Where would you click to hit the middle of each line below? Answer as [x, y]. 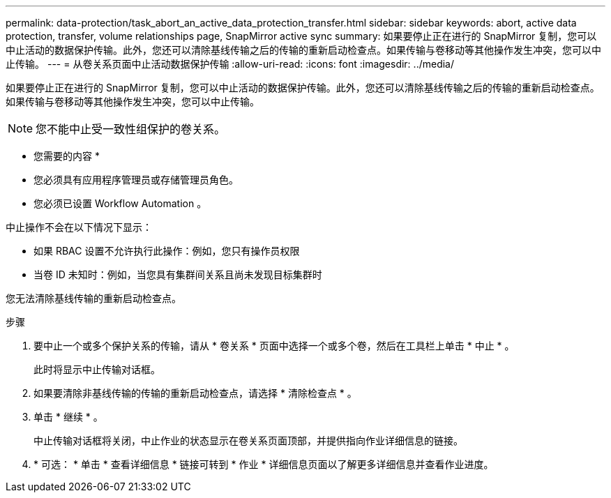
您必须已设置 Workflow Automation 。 [120, 203]
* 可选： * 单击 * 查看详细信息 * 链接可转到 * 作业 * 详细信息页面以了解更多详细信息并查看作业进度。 [264, 464]
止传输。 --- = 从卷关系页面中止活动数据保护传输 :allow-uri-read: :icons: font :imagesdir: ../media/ [230, 64]
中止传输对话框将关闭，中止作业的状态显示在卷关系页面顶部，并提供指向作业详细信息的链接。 [248, 440]
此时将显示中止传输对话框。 [97, 369]
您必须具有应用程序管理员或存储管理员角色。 [136, 180]
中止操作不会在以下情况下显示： [79, 227]
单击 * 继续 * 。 [68, 417]
